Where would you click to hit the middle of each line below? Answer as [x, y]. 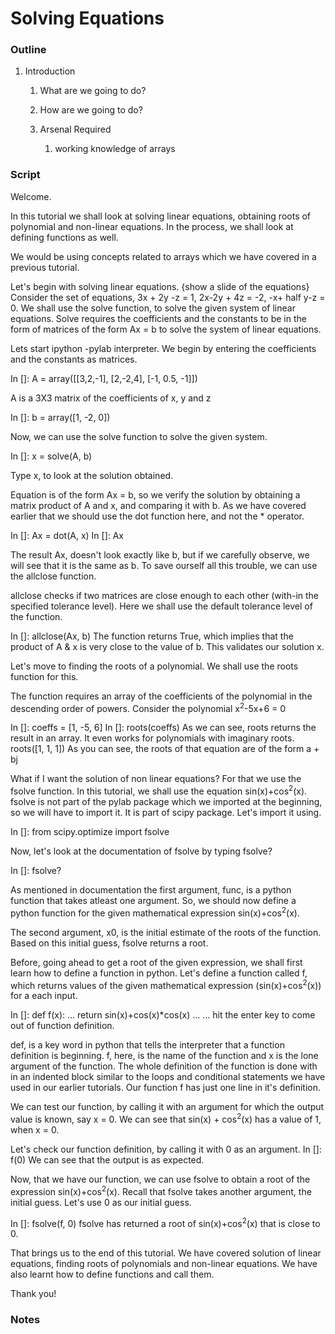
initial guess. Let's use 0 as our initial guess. [101, 1202]
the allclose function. [53, 576]
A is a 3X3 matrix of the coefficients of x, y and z [111, 398]
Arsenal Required [75, 129]
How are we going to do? [91, 110]
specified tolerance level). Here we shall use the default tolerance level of [161, 606]
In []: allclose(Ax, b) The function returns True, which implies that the [152, 636]
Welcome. [31, 196]
